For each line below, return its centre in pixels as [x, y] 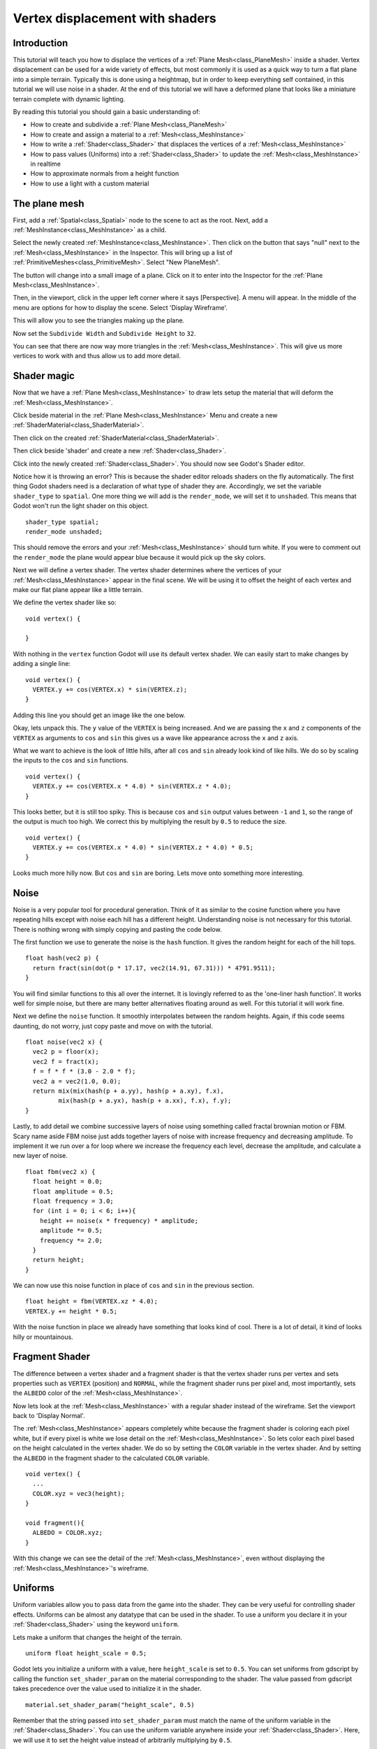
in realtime [45, 164]
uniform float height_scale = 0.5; [86, 1654]
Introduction [40, 43]
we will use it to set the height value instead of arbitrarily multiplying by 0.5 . [123, 1740]
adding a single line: [42, 664]
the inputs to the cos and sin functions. [71, 760]
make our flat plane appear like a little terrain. [78, 589]
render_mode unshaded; [64, 531]
